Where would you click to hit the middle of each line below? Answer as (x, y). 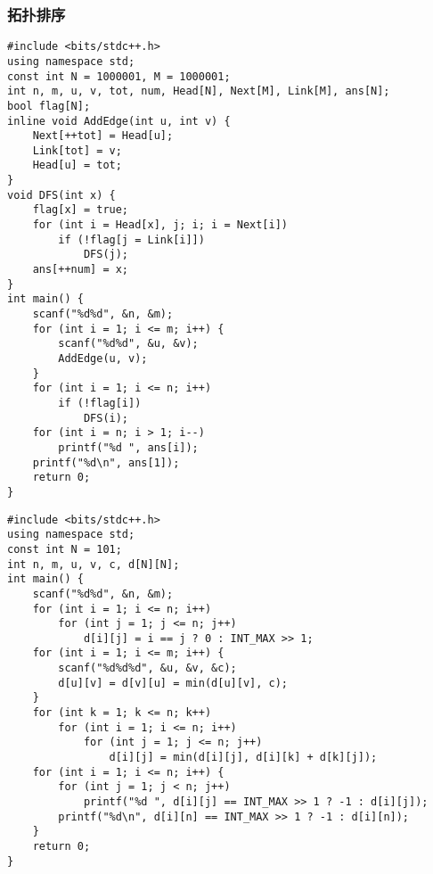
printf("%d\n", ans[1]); (106, 462)
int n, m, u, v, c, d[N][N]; (94, 564)
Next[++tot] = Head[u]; (103, 136)
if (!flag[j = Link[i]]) (131, 239)
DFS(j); (106, 255)
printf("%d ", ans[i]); (128, 447)
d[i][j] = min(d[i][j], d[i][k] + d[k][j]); (243, 758)
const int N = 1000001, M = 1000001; (119, 76)
